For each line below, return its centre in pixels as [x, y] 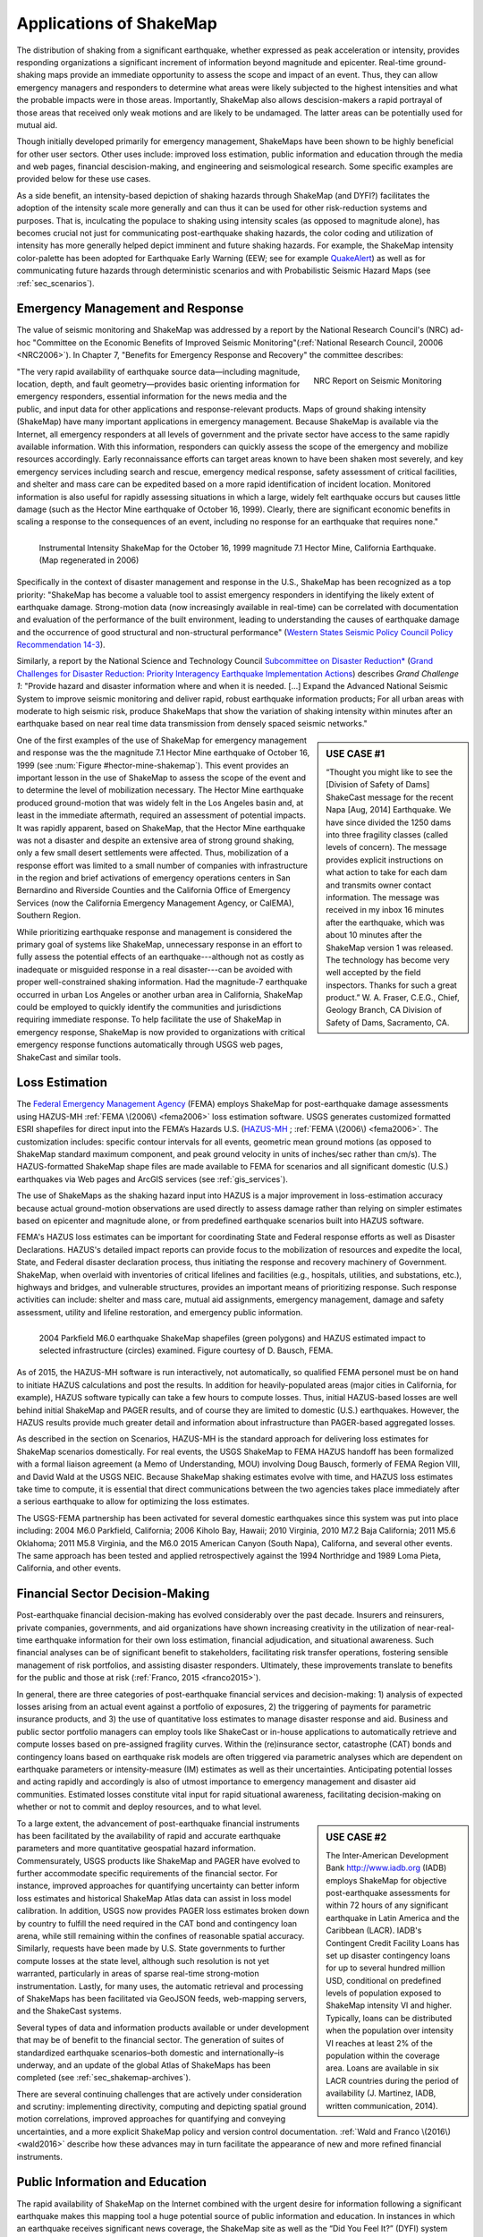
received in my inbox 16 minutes [385, 910]
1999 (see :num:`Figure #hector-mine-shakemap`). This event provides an [153, 765]
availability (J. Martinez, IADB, [381, 2093]
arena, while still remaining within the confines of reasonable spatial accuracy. [161, 1936]
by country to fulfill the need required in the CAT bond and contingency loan [157, 1923]
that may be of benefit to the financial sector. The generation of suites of [150, 2040]
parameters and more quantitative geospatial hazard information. [136, 1849]
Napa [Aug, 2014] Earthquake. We [389, 810]
